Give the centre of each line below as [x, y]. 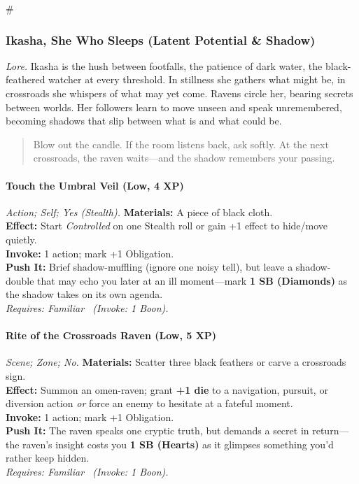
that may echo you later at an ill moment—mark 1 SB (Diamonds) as [192, 280]
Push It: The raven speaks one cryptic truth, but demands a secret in [157, 430]
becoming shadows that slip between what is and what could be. [144, 121]
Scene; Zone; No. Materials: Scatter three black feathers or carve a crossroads [176, 362]
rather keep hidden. [48, 458]
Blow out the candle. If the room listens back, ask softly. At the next [181, 144]
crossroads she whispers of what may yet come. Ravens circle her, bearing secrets [179, 93]
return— [331, 430]
